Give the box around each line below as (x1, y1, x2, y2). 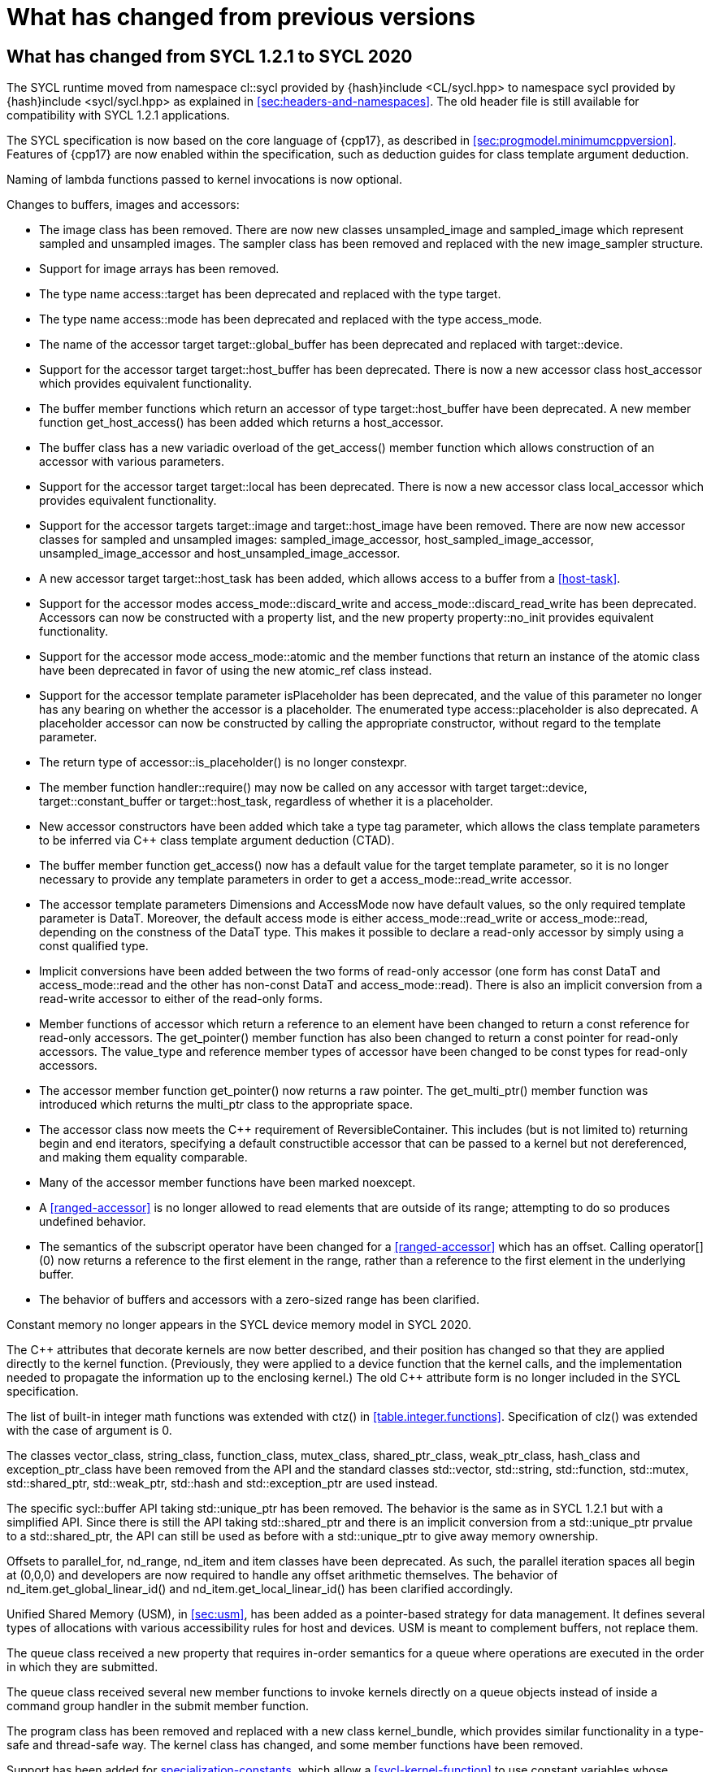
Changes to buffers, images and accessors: (7, 198, 240, 212)
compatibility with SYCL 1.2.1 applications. (7, 108, 230, 123)
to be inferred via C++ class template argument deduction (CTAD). (39, 833, 395, 848)
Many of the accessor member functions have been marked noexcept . (39, 1175, 416, 1190)
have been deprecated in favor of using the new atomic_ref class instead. (39, 663, 432, 678)
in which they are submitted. (7, 1660, 158, 1674)
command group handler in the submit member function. (7, 1699, 310, 1713)
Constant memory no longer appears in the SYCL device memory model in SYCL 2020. (7, 1318, 472, 1332)
